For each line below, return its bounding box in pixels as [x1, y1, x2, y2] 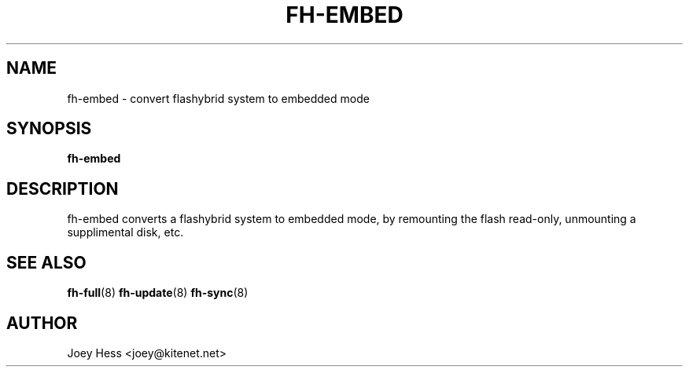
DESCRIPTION [6, 178, 119, 199]
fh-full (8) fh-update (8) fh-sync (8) [67, 286, 249, 300]
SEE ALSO [6, 252, 87, 272]
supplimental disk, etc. [67, 225, 184, 240]
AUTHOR [6, 313, 78, 333]
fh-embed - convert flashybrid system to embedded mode [67, 91, 370, 105]
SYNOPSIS [6, 119, 92, 139]
